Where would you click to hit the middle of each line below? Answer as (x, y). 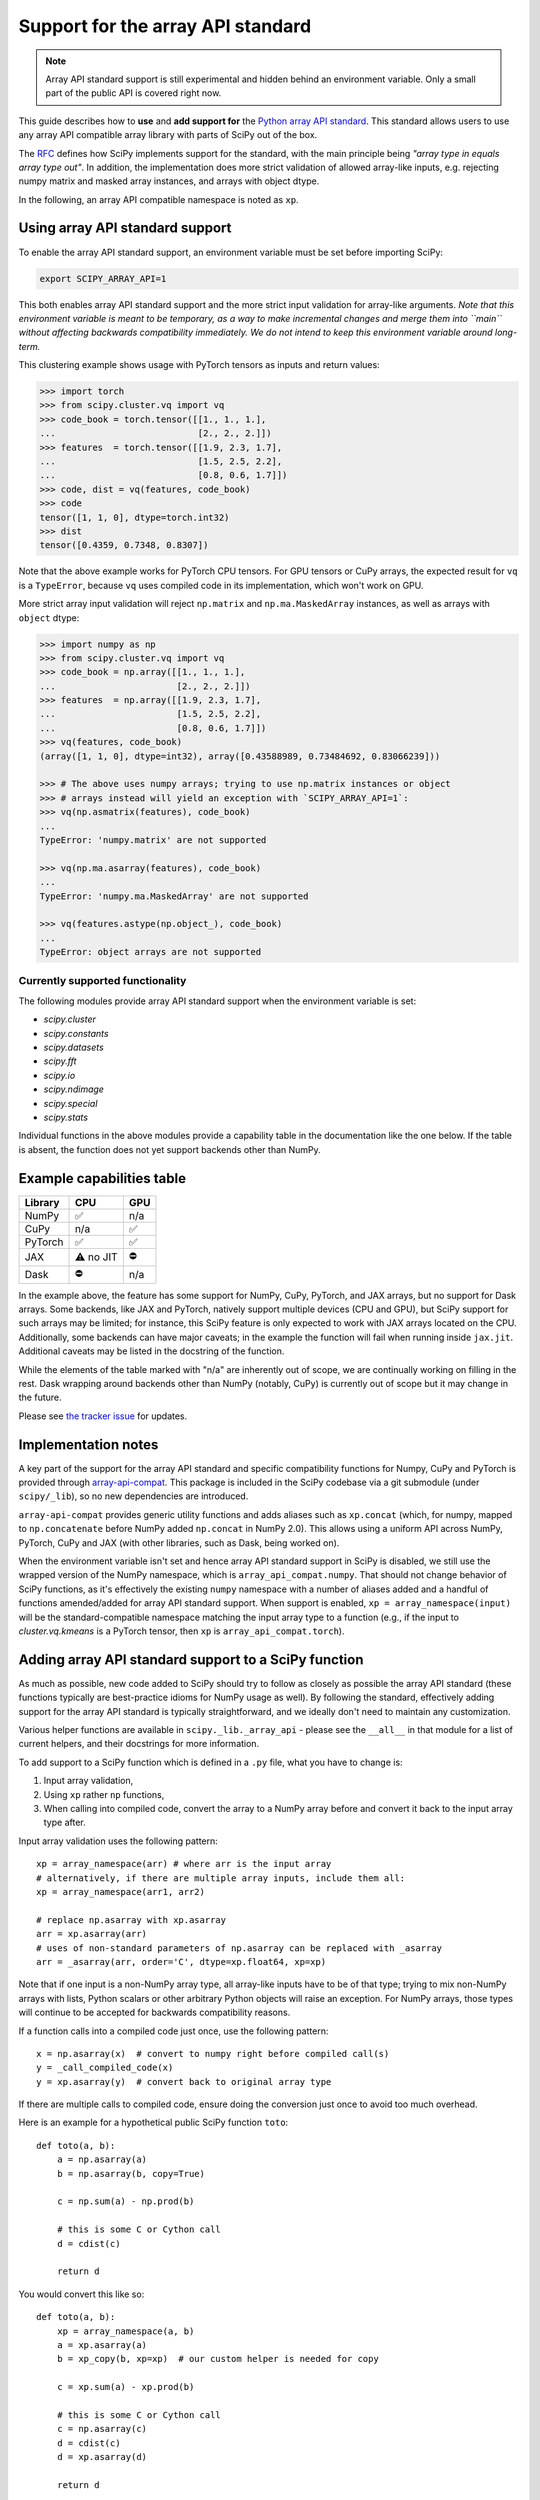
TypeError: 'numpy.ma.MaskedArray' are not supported (174, 896)
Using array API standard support (125, 228)
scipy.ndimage (74, 1089)
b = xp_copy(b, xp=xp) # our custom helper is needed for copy (217, 2359)
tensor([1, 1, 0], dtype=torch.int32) (134, 517)
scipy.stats (66, 1117)
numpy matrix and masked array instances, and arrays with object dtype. (169, 181)
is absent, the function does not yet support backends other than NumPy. (170, 1149)
